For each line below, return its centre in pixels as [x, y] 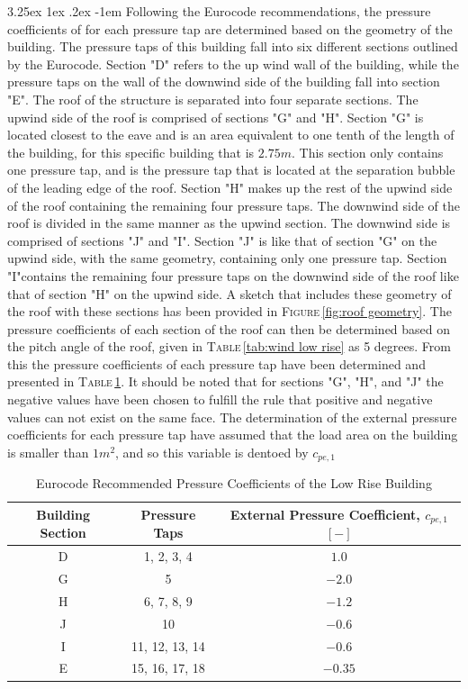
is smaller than [48, 452]
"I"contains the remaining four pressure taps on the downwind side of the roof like [233, 275]
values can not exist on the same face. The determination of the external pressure [232, 417]
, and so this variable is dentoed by [212, 452]
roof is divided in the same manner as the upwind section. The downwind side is [229, 223]
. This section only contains [367, 152]
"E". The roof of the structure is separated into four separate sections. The [213, 99]
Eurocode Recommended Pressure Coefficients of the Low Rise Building [234, 483]
